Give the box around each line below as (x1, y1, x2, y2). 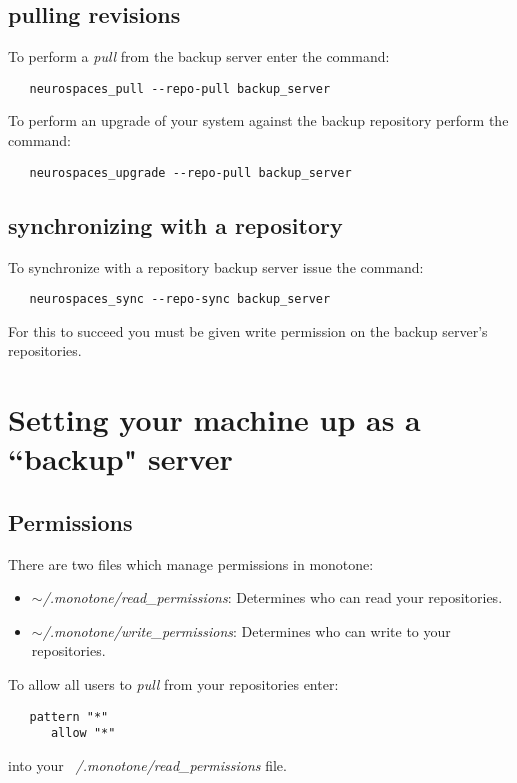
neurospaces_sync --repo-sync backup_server (29, 292, 331, 307)
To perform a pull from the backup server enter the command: (8, 46, 390, 67)
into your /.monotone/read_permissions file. (8, 754, 287, 775)
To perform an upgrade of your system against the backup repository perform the (8, 110, 509, 131)
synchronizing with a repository (8, 209, 343, 240)
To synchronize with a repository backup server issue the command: (8, 256, 424, 277)
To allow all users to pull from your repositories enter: (8, 674, 339, 695)
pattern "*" (29, 709, 109, 724)
